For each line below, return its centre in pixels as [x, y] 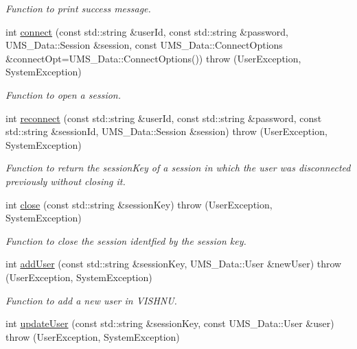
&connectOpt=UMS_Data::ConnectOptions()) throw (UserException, [153, 58]
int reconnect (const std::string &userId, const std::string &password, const [164, 118]
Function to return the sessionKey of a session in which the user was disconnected [178, 168]
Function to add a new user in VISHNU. [91, 300]
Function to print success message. [78, 8]
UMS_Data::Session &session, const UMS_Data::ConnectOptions [144, 45]
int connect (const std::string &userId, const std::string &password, [147, 31]
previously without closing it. [66, 181]
